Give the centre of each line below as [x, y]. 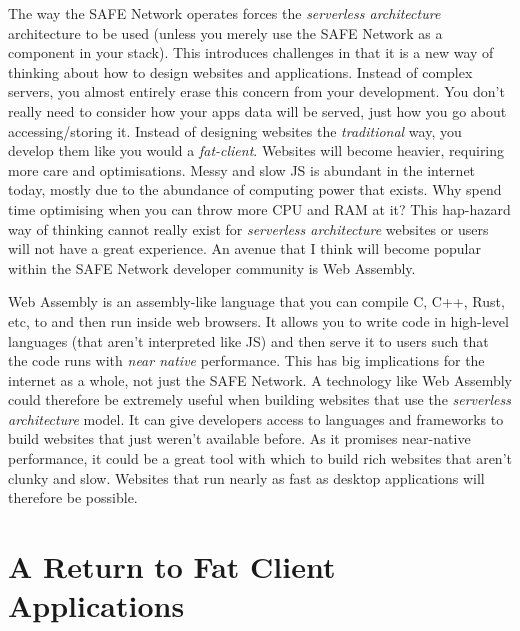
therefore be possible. [73, 497]
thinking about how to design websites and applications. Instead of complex [240, 71]
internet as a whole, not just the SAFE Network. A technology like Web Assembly [260, 379]
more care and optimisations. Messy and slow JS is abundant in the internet [242, 169]
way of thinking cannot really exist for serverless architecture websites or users [248, 228]
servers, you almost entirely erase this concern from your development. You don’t [256, 91]
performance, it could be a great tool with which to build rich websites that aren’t [260, 458]
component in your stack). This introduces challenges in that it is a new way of [251, 52]
